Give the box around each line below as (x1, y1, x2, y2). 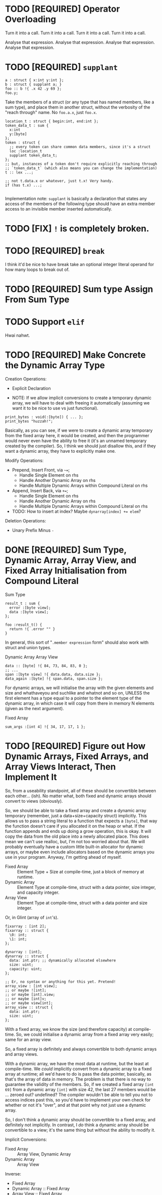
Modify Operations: (5, 458, 44, 463)
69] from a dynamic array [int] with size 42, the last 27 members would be (5, 1086, 156, 1092)
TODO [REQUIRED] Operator (5, 3, 120, 15)
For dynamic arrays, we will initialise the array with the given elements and (5, 685, 154, 691)
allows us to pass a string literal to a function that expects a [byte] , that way (5, 818, 158, 824)
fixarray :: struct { (5, 928, 49, 933)
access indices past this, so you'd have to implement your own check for (5, 1097, 151, 1102)
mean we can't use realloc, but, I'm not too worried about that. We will (5, 838, 146, 844)
